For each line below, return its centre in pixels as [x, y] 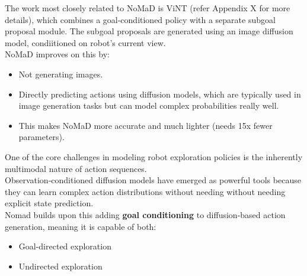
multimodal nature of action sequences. [76, 168]
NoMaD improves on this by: [57, 54]
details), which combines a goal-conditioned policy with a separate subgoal [140, 19]
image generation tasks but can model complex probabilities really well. [149, 105]
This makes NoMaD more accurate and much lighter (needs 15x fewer [145, 125]
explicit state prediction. [49, 203]
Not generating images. [61, 74]
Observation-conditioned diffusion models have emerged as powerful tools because [153, 180]
